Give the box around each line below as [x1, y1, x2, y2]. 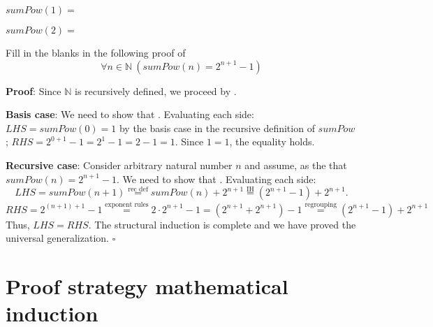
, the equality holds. [229, 134, 315, 149]
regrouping [304, 201, 337, 208]
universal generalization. [6, 231, 109, 245]
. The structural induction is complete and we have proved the [88, 217, 356, 231]
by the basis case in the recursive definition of [119, 120, 315, 135]
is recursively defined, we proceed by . [74, 83, 237, 98]
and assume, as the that [244, 157, 347, 172]
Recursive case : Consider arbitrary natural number [6, 157, 233, 172]
